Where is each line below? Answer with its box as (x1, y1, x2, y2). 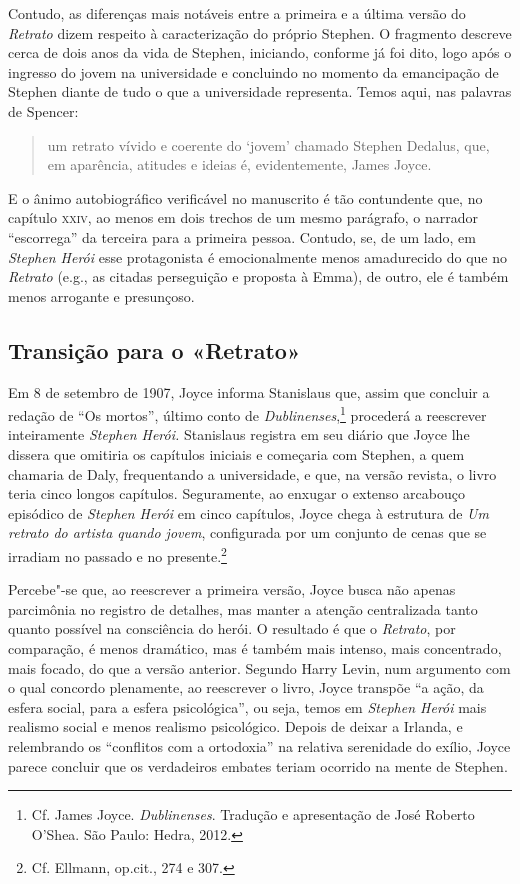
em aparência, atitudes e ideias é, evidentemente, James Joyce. (47, 154, 432, 175)
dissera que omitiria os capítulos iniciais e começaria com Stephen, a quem (8, 443, 465, 464)
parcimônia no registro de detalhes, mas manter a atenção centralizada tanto (8, 598, 478, 619)
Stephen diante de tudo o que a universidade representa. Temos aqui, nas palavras (8, 81, 512, 102)
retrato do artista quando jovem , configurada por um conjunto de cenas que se (8, 522, 487, 543)
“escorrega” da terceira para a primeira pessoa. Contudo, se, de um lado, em (8, 226, 476, 247)
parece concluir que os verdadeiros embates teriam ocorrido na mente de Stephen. (8, 755, 508, 776)
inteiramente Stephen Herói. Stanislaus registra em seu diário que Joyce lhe (8, 424, 470, 445)
